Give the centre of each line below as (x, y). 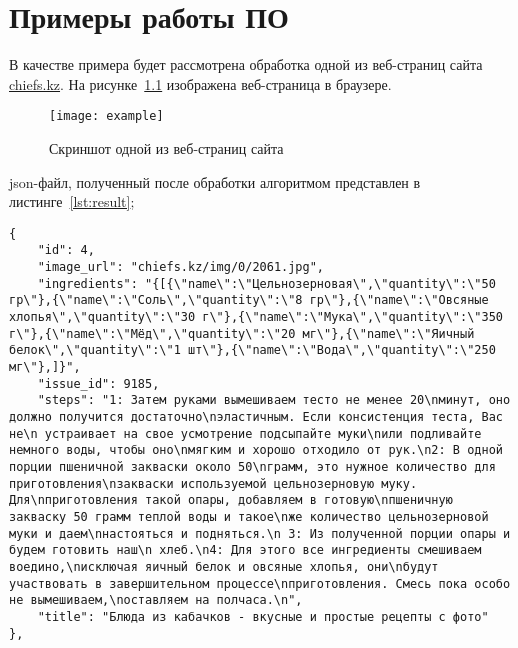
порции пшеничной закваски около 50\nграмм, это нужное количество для (252, 466)
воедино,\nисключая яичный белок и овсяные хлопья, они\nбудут (224, 566)
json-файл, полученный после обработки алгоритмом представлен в (215, 181)
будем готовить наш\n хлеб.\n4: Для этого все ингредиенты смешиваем (245, 550)
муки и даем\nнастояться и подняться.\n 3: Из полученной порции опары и (260, 533)
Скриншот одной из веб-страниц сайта (166, 147)
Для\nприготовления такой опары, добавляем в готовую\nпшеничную (231, 500)
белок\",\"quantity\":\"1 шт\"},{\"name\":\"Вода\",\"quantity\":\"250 (252, 350)
